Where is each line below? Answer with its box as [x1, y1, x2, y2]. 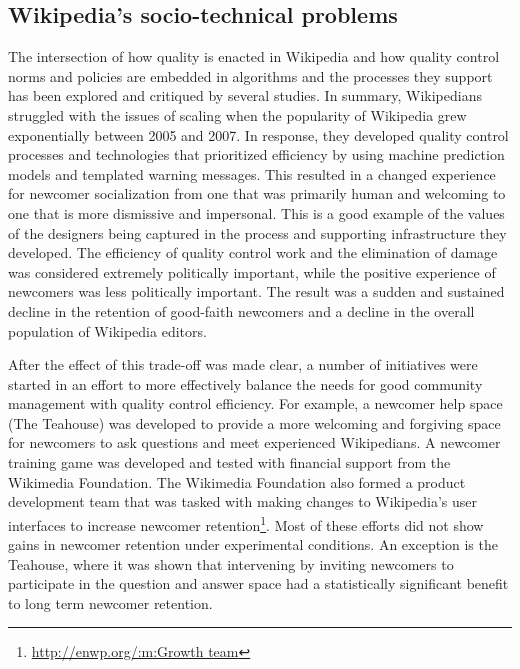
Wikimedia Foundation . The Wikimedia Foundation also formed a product [8, 471, 466, 492]
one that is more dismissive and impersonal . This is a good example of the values [8, 202, 505, 223]
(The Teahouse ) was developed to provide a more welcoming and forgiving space [8, 412, 501, 433]
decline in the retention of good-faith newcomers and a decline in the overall [8, 300, 475, 321]
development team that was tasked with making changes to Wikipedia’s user [8, 491, 477, 512]
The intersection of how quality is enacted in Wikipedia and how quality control [8, 46, 500, 67]
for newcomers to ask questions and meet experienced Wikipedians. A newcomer [8, 432, 501, 453]
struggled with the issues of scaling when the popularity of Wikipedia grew [8, 104, 467, 125]
